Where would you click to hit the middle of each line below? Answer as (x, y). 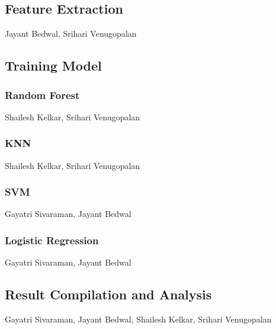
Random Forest (42, 95)
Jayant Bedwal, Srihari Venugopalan (71, 33)
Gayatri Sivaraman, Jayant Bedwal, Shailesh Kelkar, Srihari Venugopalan (138, 319)
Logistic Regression (52, 240)
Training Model (53, 66)
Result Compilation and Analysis (108, 294)
